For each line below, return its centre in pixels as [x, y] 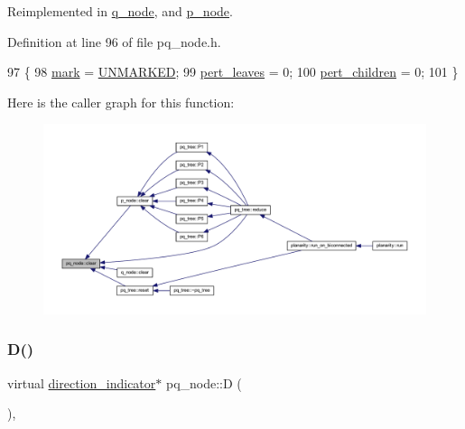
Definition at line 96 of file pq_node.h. [114, 41]
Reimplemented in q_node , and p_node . [120, 11]
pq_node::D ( [204, 382]
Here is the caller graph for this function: [121, 102]
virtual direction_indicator [82, 382]
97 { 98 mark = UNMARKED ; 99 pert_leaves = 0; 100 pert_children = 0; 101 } [233, 72]
